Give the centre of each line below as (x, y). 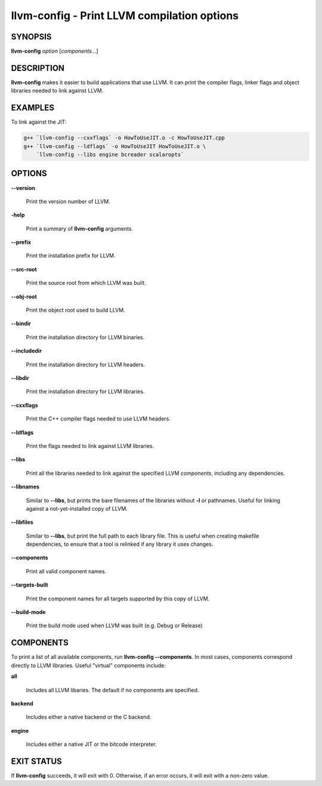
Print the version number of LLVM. (68, 201)
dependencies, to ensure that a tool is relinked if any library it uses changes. (120, 544)
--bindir (21, 324)
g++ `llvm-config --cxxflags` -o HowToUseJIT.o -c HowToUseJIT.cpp (124, 138)
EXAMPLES (33, 108)
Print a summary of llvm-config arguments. (80, 228)
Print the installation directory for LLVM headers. (86, 364)
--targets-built (30, 585)
